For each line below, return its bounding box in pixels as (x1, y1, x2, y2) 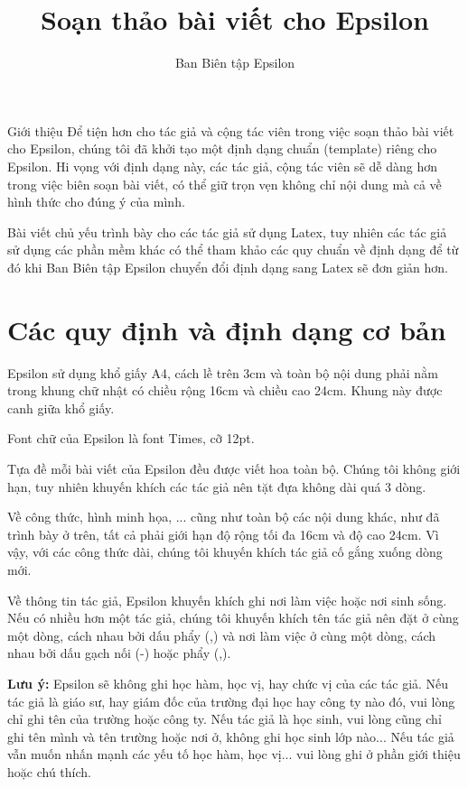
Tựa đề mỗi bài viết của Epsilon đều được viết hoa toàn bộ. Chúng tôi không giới (7, 458, 461, 477)
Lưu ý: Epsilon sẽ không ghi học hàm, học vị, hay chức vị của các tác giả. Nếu (7, 673, 449, 692)
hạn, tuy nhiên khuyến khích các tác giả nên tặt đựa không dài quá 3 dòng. (7, 477, 426, 495)
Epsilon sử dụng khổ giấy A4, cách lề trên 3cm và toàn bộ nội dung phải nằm (7, 363, 438, 382)
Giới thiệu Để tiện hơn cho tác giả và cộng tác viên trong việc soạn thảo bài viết (7, 121, 454, 140)
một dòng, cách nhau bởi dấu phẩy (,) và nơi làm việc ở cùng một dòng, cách (7, 625, 436, 644)
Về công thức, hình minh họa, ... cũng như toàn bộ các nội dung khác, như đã (7, 507, 440, 526)
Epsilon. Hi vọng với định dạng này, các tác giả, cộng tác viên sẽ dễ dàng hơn (7, 156, 437, 175)
